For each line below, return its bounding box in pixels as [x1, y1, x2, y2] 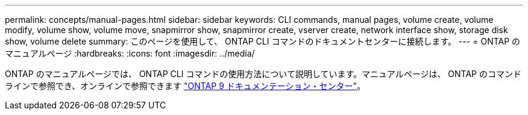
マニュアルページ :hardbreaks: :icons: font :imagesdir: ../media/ [5, 48, 255, 58]
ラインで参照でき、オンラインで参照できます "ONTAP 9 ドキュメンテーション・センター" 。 [5, 81, 365, 91]
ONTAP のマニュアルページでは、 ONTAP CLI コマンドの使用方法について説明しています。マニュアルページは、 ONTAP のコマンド [5, 69, 521, 79]
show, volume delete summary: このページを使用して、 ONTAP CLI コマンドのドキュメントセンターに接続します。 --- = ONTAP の [5, 36, 521, 46]
